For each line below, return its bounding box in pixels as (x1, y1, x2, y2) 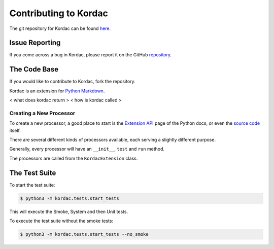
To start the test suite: (9, 182, 55, 188)
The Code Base (9, 65, 59, 74)
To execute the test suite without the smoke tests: (9, 218, 114, 224)
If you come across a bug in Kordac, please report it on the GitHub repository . (9, 52, 172, 58)
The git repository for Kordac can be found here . (9, 25, 111, 31)
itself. (9, 127, 21, 133)
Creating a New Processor (9, 110, 76, 117)
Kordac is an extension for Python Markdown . (9, 88, 105, 94)
